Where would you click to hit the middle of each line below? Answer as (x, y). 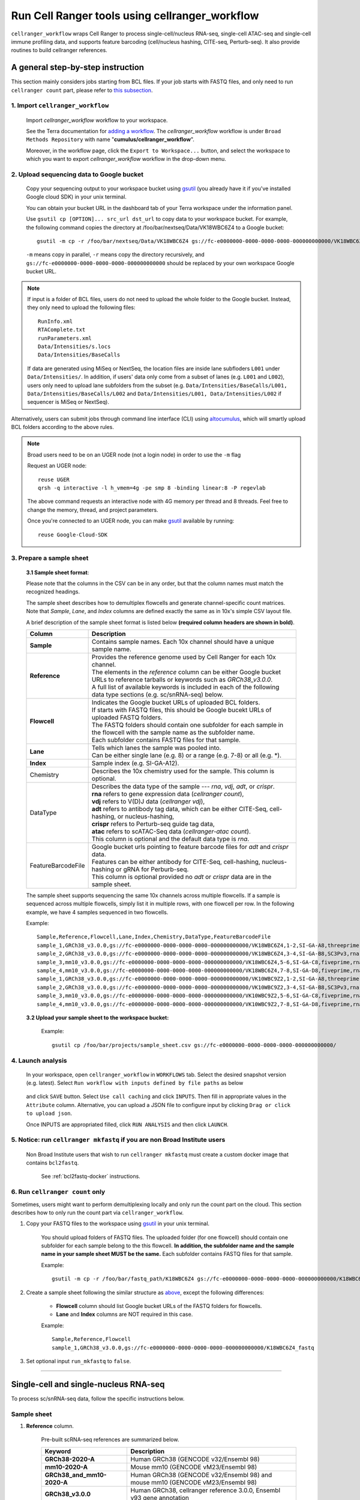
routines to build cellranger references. (59, 50)
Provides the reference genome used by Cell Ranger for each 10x (184, 657)
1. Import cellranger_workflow (60, 106)
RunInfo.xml (55, 321)
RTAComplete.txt (62, 330)
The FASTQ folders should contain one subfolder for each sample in (187, 725)
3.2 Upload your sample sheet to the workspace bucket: (97, 1018)
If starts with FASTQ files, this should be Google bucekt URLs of (182, 710)
